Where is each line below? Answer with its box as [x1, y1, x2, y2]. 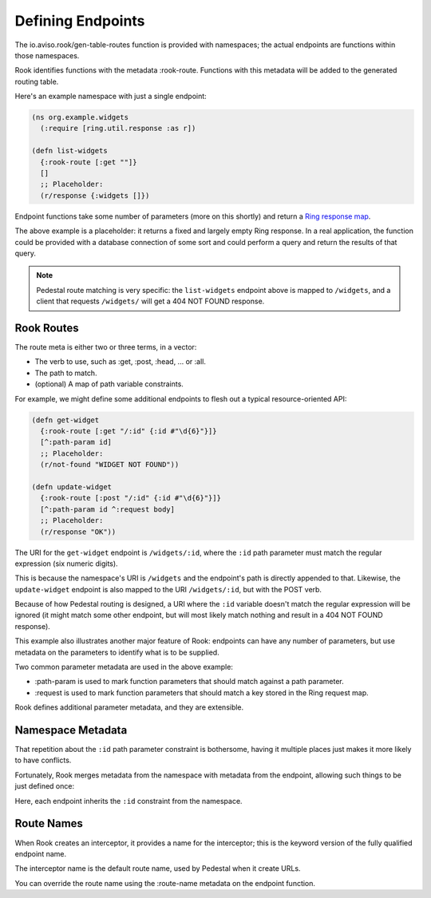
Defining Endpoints [14, 12, 145, 30]
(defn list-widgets [31, 146, 108, 156]
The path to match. [34, 368, 97, 378]
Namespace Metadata [14, 723, 128, 737]
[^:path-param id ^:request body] [40, 504, 176, 514]
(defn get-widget [31, 415, 100, 425]
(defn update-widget [31, 482, 112, 491]
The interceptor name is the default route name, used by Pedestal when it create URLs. [14, 864, 301, 873]
